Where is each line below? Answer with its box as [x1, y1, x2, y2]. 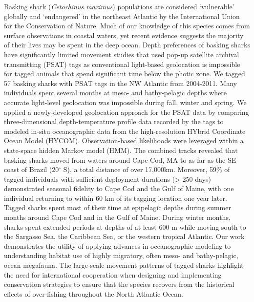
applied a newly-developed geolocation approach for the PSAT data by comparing [4, 107, 249, 117]
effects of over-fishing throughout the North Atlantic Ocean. [4, 288, 183, 299]
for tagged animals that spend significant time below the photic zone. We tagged [4, 68, 245, 79]
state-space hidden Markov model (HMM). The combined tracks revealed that [4, 145, 238, 155]
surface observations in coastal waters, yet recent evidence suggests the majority [4, 30, 244, 40]
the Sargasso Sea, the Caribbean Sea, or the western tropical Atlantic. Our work [4, 231, 245, 241]
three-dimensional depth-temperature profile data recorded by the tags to [4, 116, 224, 127]
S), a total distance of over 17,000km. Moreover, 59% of [63, 164, 230, 174]
